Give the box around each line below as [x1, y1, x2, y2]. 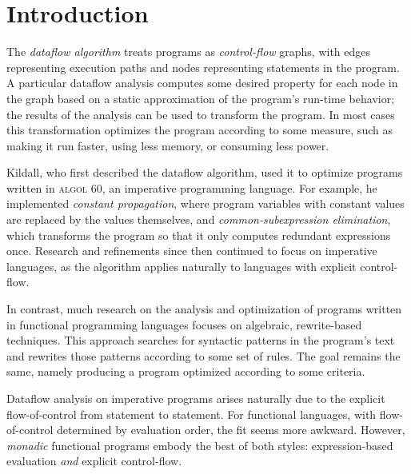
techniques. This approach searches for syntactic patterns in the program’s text [6, 332, 395, 349]
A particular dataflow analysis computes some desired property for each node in [6, 74, 398, 91]
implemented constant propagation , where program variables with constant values [6, 195, 405, 212]
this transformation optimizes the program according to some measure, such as [6, 121, 393, 138]
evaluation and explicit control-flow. [6, 452, 182, 469]
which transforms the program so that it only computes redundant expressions [6, 226, 391, 243]
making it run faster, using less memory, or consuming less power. [6, 137, 329, 153]
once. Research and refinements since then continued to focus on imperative [6, 242, 377, 259]
